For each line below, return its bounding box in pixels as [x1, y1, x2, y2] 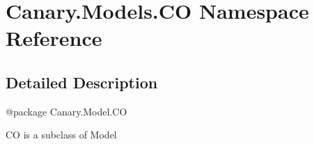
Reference [6, 24, 102, 52]
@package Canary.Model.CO [6, 104, 127, 118]
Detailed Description [6, 71, 158, 93]
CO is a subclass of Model [6, 127, 117, 142]
